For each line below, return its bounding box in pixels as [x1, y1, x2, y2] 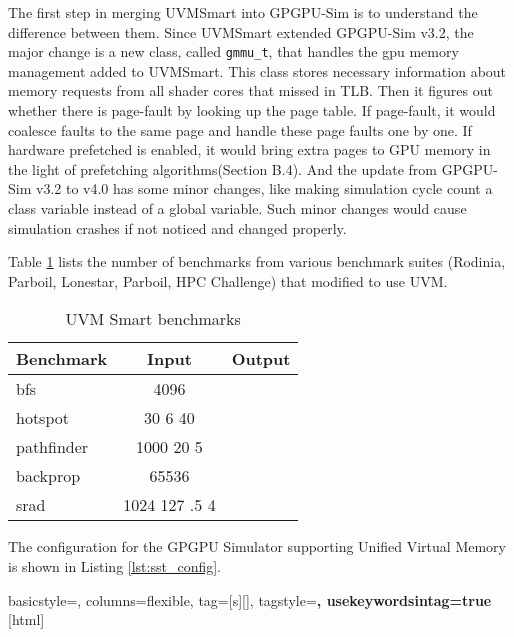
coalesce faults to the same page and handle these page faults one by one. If [8, 119, 472, 140]
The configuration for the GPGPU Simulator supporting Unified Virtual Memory [8, 536, 506, 557]
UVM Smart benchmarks [65, 307, 241, 331]
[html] [8, 609, 45, 630]
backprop [16, 464, 81, 488]
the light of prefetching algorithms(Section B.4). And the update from [8, 158, 437, 179]
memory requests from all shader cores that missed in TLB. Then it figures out [8, 80, 493, 101]
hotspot [16, 406, 69, 430]
